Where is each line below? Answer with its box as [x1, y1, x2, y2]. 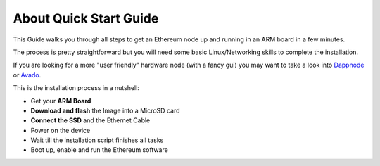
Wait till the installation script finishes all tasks [30, 136, 164, 144]
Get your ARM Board [30, 96, 91, 105]
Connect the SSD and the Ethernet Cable [30, 116, 151, 124]
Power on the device [30, 126, 91, 134]
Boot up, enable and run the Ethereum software [30, 146, 168, 154]
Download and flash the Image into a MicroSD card [30, 106, 180, 115]
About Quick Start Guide [13, 11, 159, 26]
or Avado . [13, 70, 42, 79]
